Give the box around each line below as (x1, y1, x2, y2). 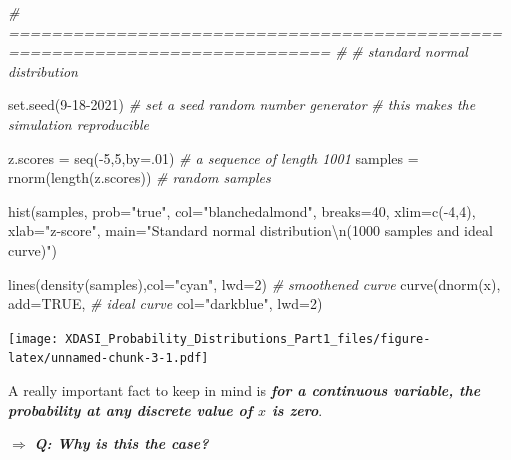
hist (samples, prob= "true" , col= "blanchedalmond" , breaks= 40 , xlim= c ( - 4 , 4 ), (8, 200, 476, 221)
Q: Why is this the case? (34, 433, 209, 454)
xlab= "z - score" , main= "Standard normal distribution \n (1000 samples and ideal (8, 220, 493, 241)
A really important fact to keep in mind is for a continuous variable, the (8, 380, 481, 401)
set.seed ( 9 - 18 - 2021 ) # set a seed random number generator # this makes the (8, 94, 476, 115)
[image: (8, 331, 59, 346)
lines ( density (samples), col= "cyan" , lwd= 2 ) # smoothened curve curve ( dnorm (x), (8, 273, 501, 294)
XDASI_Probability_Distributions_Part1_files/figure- (65, 331, 431, 346)
